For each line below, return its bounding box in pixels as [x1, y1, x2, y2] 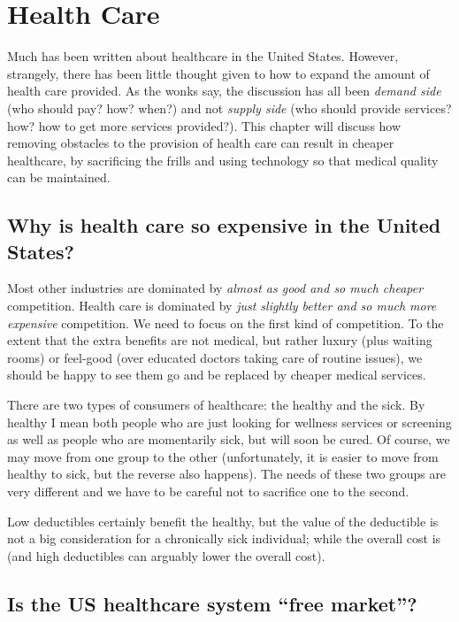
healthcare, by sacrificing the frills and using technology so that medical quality [7, 150, 439, 169]
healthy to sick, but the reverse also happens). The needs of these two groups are [7, 465, 447, 483]
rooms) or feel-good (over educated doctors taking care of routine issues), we [7, 348, 423, 366]
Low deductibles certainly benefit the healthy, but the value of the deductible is [7, 511, 439, 530]
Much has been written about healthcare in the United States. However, [7, 47, 399, 65]
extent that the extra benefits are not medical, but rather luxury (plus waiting [7, 331, 432, 349]
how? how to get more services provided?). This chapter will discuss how [7, 116, 402, 134]
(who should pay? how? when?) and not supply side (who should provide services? [7, 98, 452, 117]
